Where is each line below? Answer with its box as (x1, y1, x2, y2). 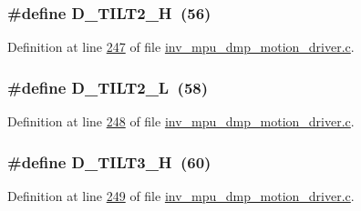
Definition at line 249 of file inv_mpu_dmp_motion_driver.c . (7, 186, 355, 205)
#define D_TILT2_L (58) (7, 75, 209, 98)
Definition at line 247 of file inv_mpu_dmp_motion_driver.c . (7, 37, 355, 56)
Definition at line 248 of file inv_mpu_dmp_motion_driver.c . (7, 112, 355, 131)
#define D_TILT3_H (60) (7, 150, 211, 173)
